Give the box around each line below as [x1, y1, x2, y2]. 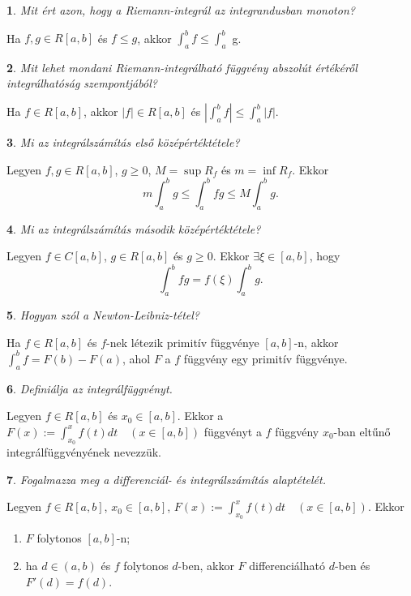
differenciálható [249, 556, 325, 573]
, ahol [122, 349, 151, 367]
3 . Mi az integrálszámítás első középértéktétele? [6, 134, 240, 151]
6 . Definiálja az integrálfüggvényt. [6, 379, 173, 397]
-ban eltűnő [333, 422, 391, 439]
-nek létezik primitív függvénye [106, 333, 259, 350]
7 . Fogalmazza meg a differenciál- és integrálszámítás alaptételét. [6, 470, 326, 487]
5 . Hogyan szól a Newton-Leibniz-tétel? [6, 307, 199, 324]
